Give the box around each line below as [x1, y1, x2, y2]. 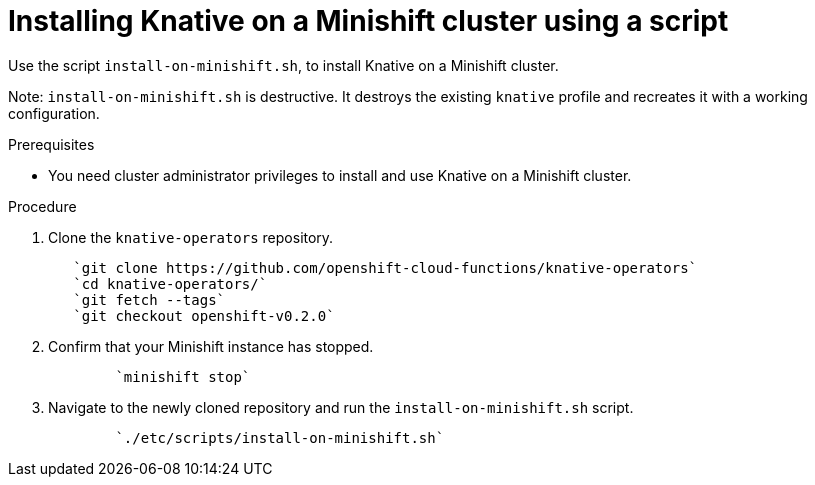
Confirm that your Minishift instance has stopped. [48, 337, 374, 355]
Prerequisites [8, 135, 95, 153]
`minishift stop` [115, 368, 251, 385]
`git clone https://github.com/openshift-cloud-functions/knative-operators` [73, 259, 698, 276]
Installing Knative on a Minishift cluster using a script [8, 4, 729, 38]
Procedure [8, 197, 77, 215]
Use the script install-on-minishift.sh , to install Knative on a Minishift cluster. [8, 56, 559, 74]
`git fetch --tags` [73, 291, 226, 308]
